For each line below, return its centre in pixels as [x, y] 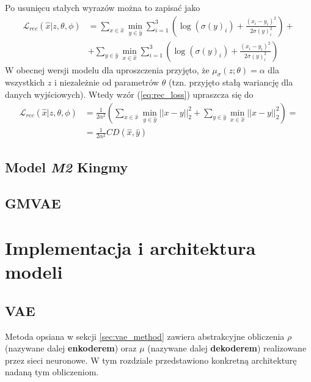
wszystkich [25, 82]
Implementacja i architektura [130, 248]
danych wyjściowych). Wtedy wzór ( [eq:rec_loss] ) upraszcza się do [129, 94]
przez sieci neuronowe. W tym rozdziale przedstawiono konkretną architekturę [151, 360]
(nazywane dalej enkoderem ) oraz [71, 348]
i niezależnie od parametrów [107, 82]
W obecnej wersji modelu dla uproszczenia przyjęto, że [107, 69]
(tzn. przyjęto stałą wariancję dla [231, 82]
